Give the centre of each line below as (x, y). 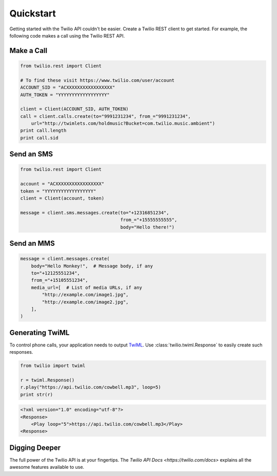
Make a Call (28, 51)
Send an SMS (31, 154)
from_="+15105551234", (60, 280)
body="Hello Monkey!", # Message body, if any (92, 266)
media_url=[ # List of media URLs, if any (86, 287)
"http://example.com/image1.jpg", (85, 295)
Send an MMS (32, 243)
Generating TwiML (39, 332)
